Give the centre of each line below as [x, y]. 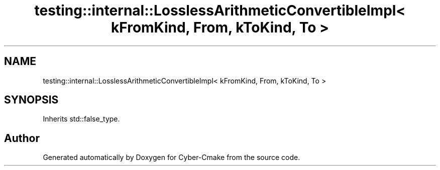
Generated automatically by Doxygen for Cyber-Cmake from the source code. [172, 157]
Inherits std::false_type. [81, 119]
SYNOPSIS [31, 100]
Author [22, 138]
